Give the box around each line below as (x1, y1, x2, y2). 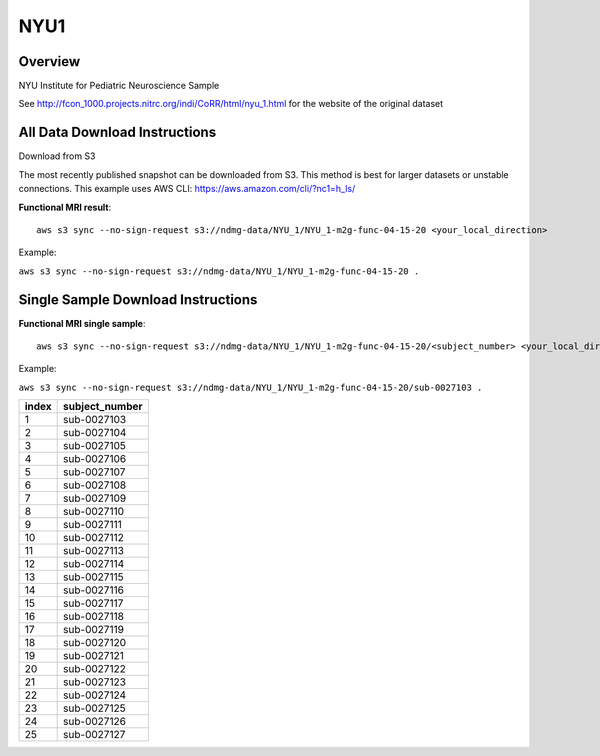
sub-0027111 (63, 518, 122, 532)
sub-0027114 (63, 557, 125, 571)
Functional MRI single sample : (18, 317, 146, 329)
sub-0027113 (63, 544, 125, 558)
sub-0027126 (63, 715, 127, 729)
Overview (18, 53, 81, 70)
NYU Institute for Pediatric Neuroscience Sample (18, 80, 220, 92)
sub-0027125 (63, 701, 126, 715)
